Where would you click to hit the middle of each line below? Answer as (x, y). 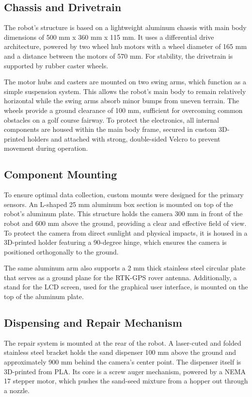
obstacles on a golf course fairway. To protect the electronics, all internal (111, 119)
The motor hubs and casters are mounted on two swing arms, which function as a (125, 82)
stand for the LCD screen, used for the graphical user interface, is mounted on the (126, 287)
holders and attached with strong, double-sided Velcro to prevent (124, 138)
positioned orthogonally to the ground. (61, 251)
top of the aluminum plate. (44, 296)
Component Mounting (61, 174)
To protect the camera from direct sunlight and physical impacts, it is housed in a (126, 232)
